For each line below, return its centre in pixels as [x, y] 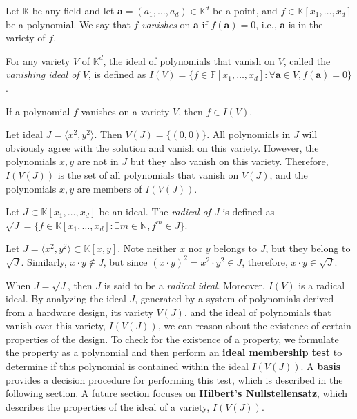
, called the [307, 60]
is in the [306, 24]
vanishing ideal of [42, 74]
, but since [125, 261]
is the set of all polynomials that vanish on [148, 174]
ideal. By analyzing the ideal [66, 299]
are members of [109, 188]
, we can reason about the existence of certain [254, 325]
